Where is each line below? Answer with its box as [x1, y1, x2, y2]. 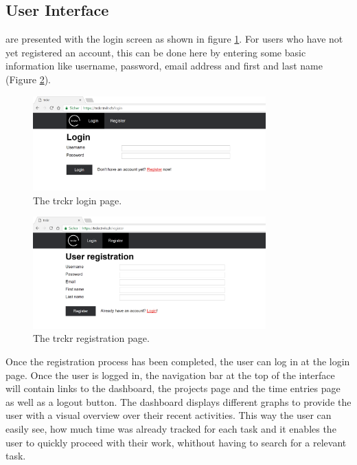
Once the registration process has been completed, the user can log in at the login [5, 354, 350, 369]
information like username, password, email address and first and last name [5, 58, 323, 73]
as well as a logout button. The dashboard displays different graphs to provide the [5, 394, 352, 409]
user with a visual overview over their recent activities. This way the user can [5, 408, 332, 422]
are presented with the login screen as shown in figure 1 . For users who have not [5, 32, 343, 46]
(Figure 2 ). [5, 72, 51, 86]
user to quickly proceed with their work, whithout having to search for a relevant [5, 435, 347, 449]
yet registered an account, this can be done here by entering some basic [5, 45, 306, 59]
